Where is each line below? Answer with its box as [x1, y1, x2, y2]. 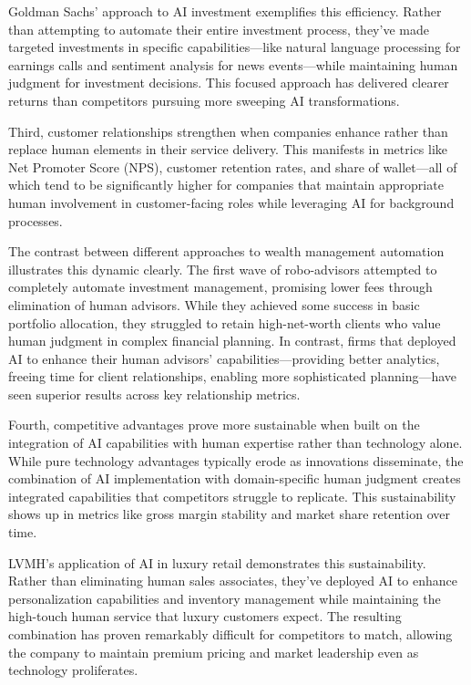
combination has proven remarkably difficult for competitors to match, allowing [8, 625, 453, 643]
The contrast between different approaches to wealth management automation [8, 242, 445, 261]
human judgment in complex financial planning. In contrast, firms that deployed [8, 331, 456, 350]
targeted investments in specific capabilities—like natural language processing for [8, 37, 461, 57]
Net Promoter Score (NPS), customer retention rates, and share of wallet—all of [8, 157, 457, 176]
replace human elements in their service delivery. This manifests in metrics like [8, 140, 448, 159]
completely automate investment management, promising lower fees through [8, 277, 433, 296]
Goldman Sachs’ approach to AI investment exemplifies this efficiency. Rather [8, 2, 442, 20]
